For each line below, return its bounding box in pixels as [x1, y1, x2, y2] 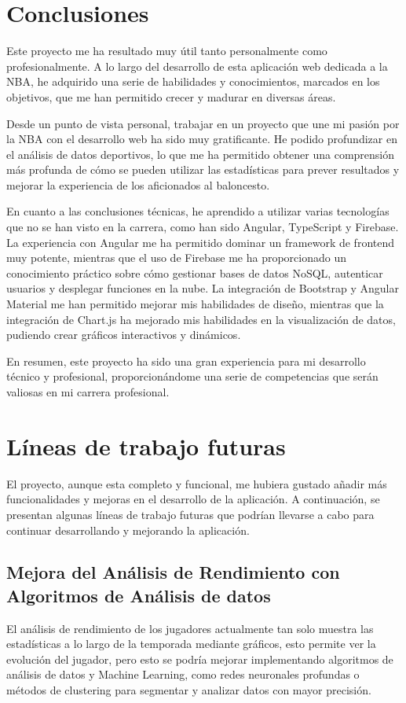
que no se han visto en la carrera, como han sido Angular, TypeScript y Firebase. [6, 219, 399, 235]
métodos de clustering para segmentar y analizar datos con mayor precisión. [6, 682, 371, 698]
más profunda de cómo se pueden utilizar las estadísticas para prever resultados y [6, 161, 400, 178]
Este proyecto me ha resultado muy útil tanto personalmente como [6, 42, 327, 59]
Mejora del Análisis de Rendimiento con [6, 560, 340, 584]
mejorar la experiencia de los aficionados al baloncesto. [6, 176, 270, 193]
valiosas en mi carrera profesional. [6, 384, 170, 399]
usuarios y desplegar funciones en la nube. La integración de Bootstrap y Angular [6, 280, 399, 296]
